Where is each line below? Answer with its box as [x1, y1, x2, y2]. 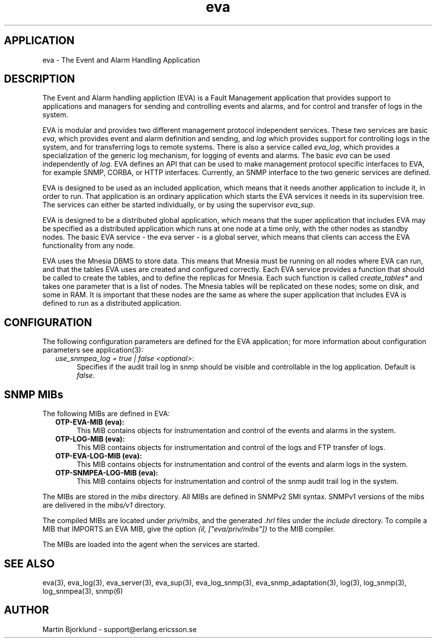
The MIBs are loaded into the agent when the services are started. [42, 540, 259, 549]
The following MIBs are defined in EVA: [42, 409, 170, 418]
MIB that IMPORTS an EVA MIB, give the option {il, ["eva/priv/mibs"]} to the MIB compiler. [42, 525, 335, 534]
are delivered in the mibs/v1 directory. [42, 501, 166, 510]
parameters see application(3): [42, 346, 143, 355]
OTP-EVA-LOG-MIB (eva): [55, 452, 142, 460]
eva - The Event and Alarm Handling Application [42, 55, 200, 64]
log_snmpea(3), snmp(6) [42, 586, 123, 595]
